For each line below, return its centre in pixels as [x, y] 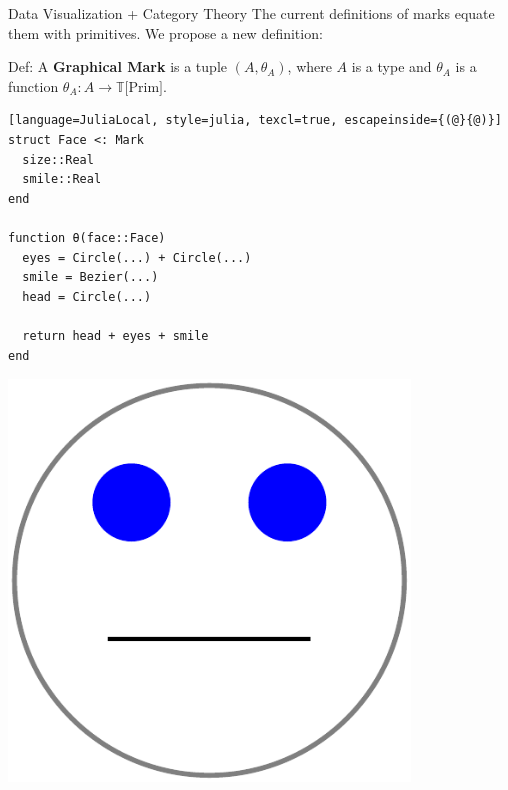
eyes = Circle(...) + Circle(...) [137, 257]
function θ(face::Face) [87, 237]
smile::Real [62, 179]
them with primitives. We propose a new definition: [165, 32]
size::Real [58, 159]
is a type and [391, 66]
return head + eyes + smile [115, 335]
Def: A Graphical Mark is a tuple [117, 66]
